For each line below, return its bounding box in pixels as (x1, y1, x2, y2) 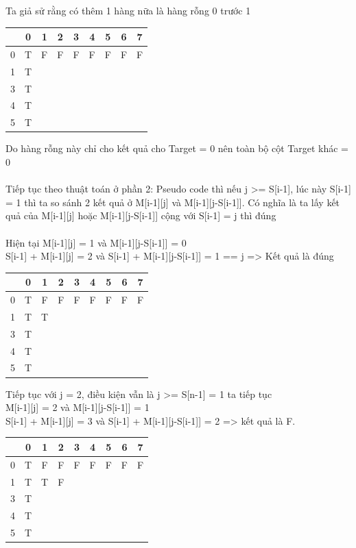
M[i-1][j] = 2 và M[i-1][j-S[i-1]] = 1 (5, 400, 150, 414)
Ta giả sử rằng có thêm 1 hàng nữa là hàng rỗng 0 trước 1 (5, 3, 251, 17)
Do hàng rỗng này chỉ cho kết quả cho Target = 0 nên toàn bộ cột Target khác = (5, 141, 349, 155)
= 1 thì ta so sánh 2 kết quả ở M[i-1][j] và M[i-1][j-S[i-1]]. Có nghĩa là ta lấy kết (5, 195, 340, 209)
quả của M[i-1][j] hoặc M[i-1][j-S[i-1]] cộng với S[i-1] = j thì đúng (5, 208, 276, 223)
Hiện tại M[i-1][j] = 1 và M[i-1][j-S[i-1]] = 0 (5, 235, 187, 249)
